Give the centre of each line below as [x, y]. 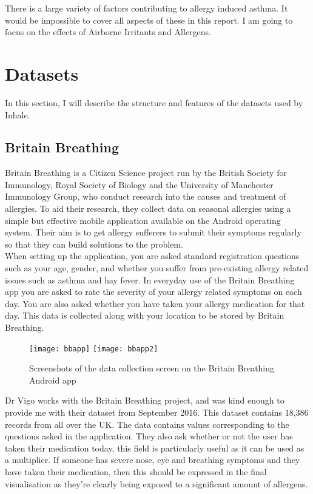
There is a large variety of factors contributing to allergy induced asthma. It [146, 8]
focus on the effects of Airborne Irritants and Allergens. [108, 32]
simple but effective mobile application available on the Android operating [143, 220]
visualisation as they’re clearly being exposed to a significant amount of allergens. [156, 483]
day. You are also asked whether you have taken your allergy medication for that [155, 303]
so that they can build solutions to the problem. [94, 244]
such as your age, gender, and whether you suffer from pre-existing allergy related [157, 268]
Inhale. [18, 114]
